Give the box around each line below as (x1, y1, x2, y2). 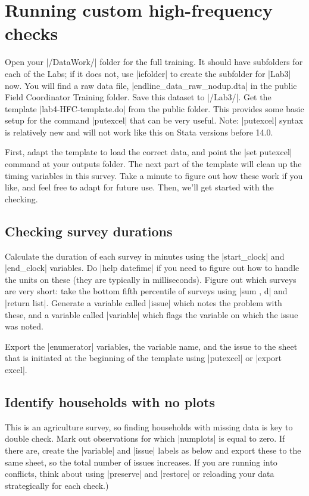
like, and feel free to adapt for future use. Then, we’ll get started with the (5, 181, 274, 193)
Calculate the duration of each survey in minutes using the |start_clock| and (5, 249, 285, 262)
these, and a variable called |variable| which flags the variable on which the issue (5, 308, 298, 321)
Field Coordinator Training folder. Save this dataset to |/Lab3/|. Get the (5, 91, 271, 103)
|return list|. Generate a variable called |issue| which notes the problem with (5, 297, 282, 309)
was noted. (5, 320, 44, 332)
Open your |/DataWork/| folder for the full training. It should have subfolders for (5, 56, 303, 68)
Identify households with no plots (5, 392, 215, 411)
